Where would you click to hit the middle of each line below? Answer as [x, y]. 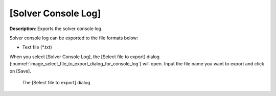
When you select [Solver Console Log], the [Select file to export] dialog [85, 57]
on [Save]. [20, 71]
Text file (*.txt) [37, 47]
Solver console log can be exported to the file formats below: [74, 38]
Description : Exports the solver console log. [56, 29]
